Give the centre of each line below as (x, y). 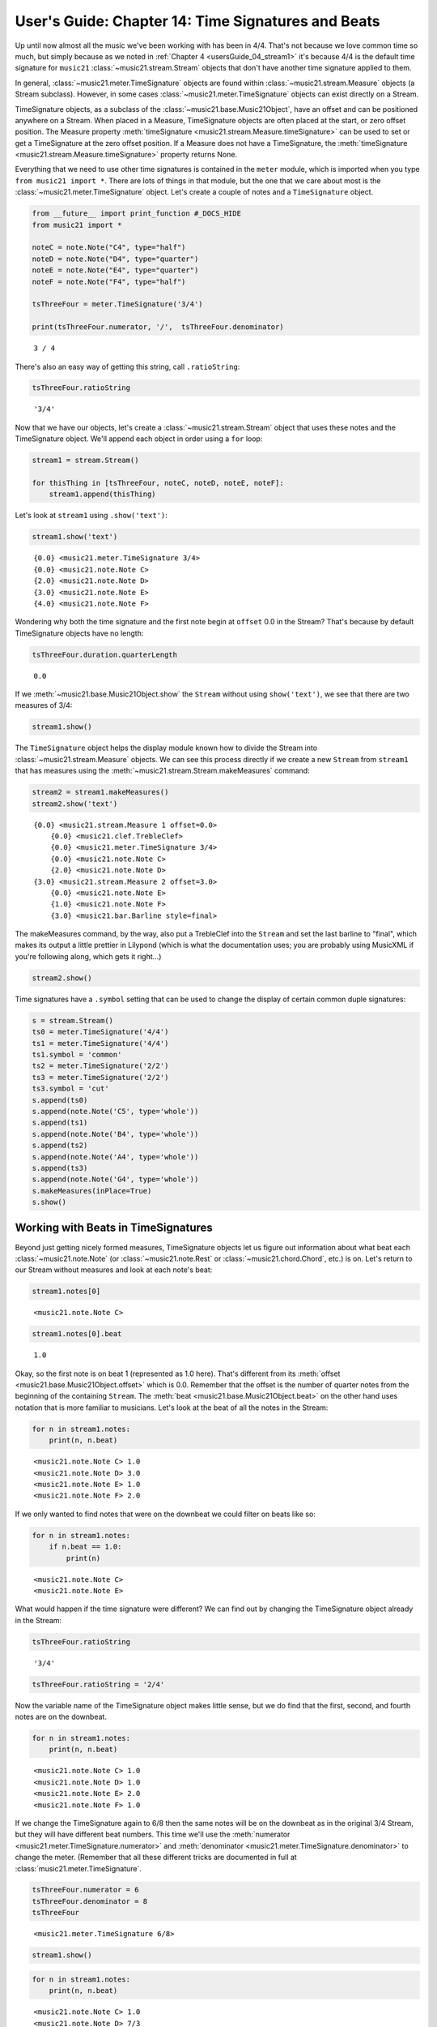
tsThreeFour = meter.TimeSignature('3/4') (117, 304)
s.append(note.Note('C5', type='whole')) (115, 1111)
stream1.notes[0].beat (77, 1334)
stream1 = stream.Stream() (85, 461)
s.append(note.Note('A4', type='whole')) (115, 1157)
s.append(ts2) (60, 1146)
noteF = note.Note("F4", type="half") (109, 281)
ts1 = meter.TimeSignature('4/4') (100, 1043)
